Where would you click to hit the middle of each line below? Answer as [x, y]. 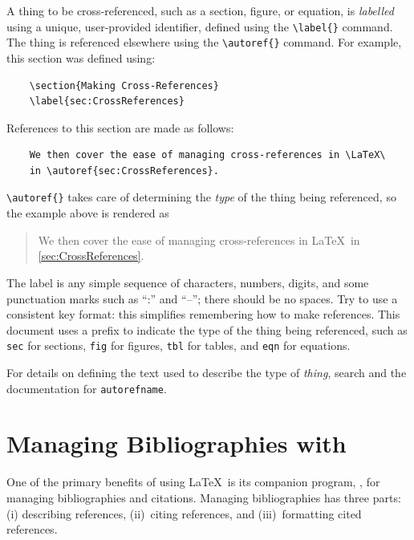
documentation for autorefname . [87, 388]
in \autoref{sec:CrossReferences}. [124, 171]
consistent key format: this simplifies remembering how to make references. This [203, 314]
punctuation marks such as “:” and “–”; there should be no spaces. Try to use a [202, 298]
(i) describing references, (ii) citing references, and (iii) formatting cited [184, 513]
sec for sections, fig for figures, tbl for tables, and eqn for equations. [179, 345]
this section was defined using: [81, 57]
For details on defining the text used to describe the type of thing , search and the [207, 372]
